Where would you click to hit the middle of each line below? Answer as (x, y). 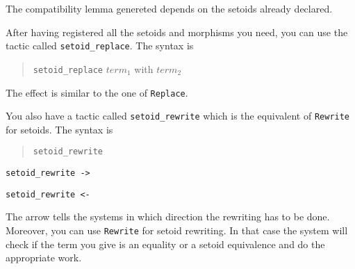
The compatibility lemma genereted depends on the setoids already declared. (169, 8)
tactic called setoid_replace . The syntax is (100, 46)
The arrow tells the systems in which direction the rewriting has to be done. (168, 217)
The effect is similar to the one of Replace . (97, 92)
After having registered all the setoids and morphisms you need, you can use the (177, 32)
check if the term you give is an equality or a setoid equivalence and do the (165, 244)
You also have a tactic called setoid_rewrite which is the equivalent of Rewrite (178, 116)
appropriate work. (44, 258)
